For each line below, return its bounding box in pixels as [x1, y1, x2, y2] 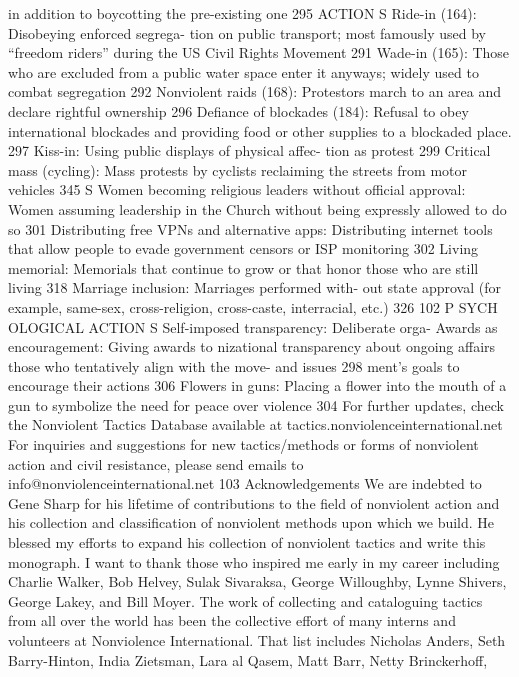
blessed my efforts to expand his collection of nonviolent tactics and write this [8, 532, 486, 553]
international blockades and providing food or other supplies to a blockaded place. [8, 120, 512, 141]
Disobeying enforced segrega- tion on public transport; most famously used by [8, 22, 487, 43]
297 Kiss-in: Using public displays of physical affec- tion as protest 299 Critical [8, 140, 491, 161]
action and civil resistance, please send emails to [8, 453, 304, 474]
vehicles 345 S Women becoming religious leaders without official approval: [8, 179, 466, 200]
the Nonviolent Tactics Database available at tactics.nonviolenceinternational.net [8, 414, 503, 435]
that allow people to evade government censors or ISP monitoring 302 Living [8, 238, 479, 259]
